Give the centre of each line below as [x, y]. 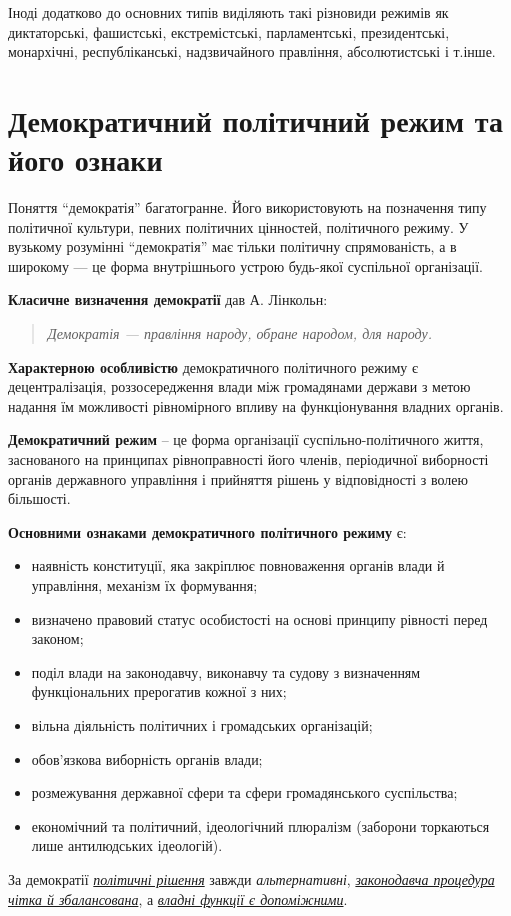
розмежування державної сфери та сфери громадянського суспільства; [244, 792]
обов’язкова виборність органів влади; [147, 758]
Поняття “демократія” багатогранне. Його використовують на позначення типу [247, 207]
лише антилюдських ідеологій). [127, 845]
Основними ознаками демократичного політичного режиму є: [207, 531]
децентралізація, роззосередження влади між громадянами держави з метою [239, 386]
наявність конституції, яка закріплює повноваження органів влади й [238, 565]
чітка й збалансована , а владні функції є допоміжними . [178, 898]
